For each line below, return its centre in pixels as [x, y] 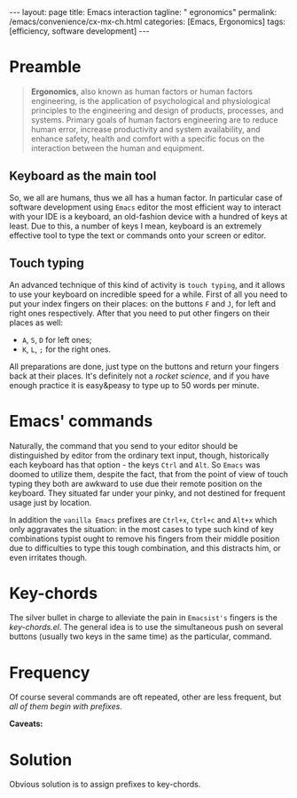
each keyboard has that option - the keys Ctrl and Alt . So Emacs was [135, 465]
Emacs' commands [81, 421]
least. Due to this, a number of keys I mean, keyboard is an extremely [136, 226]
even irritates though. [48, 557]
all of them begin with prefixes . [66, 706]
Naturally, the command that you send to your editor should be [124, 445]
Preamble [45, 67]
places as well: [36, 323]
